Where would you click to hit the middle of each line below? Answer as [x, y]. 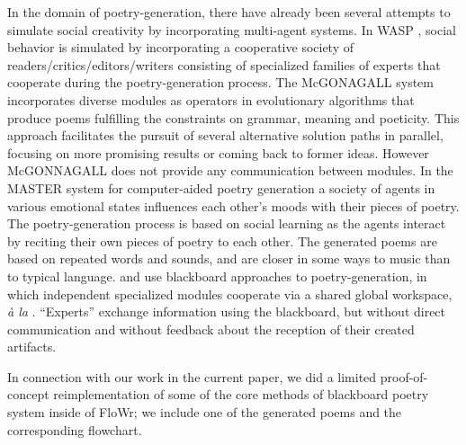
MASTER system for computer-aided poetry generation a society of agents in [221, 187]
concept [28, 394]
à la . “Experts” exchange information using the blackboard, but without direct [227, 311]
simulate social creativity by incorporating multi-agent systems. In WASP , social [232, 29]
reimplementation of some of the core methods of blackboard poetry [241, 394]
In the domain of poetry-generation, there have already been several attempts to [229, 12]
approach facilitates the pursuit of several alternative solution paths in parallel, [225, 135]
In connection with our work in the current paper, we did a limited [192, 376]
